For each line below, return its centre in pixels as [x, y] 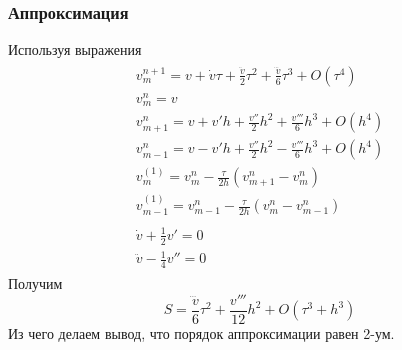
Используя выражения [75, 49]
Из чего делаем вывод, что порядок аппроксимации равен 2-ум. [201, 332]
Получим [35, 282]
